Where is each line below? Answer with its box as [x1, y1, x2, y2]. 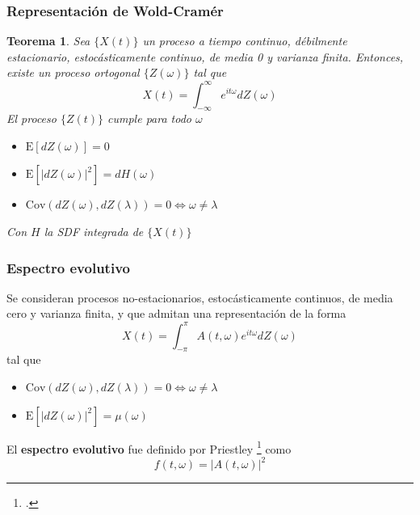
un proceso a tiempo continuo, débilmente [142, 32, 347, 49]
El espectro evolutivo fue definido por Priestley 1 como [6, 437, 292, 457]
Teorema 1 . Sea [6, 32, 90, 49]
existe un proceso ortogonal [6, 64, 140, 81]
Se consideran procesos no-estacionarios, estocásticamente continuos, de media [6, 289, 393, 306]
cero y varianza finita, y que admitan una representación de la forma [6, 305, 346, 322]
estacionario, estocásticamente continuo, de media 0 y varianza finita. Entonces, [6, 48, 404, 65]
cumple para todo [107, 110, 191, 127]
